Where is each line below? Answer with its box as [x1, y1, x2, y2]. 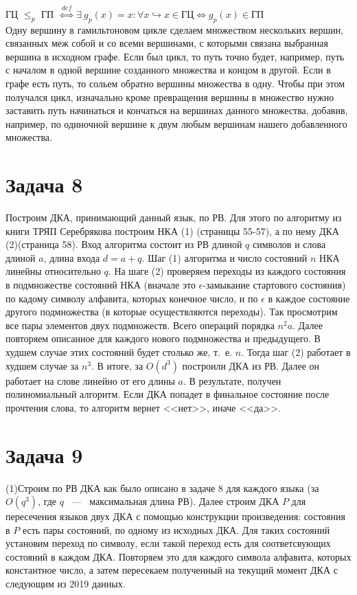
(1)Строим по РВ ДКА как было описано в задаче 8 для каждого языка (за [5, 480, 319, 495]
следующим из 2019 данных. [5, 576, 126, 591]
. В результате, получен [183, 373, 281, 388]
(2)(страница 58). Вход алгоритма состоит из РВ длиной [5, 237, 242, 251]
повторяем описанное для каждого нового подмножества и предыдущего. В [5, 331, 321, 346]
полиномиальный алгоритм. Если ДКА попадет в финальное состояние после [5, 387, 330, 401]
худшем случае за [5, 358, 79, 372]
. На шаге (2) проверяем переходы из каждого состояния [108, 264, 346, 278]
